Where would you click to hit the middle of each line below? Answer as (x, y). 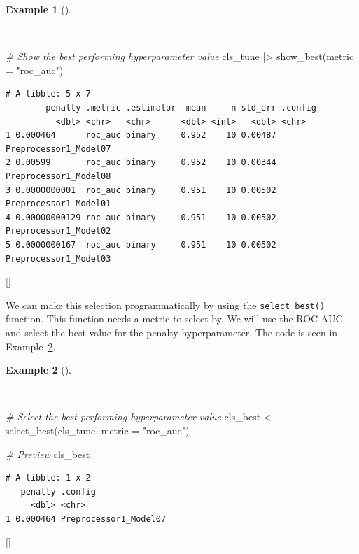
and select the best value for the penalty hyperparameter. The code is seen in (172, 332)
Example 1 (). (38, 9)
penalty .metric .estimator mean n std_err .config (181, 107)
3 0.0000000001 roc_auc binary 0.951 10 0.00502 (141, 190)
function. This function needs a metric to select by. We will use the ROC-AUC (174, 319)
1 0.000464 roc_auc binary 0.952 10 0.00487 (141, 135)
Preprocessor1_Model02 (58, 231)
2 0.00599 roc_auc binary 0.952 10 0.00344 (141, 163)
